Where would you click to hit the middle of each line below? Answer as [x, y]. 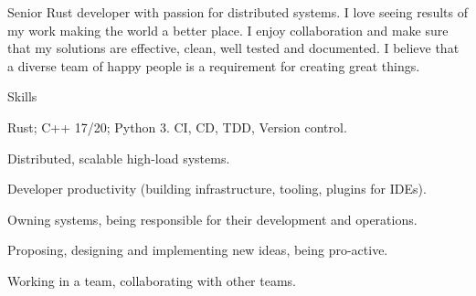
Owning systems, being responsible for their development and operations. [212, 219]
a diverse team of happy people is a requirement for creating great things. [214, 65]
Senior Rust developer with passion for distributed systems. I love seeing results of [238, 12]
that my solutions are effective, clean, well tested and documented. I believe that [233, 48]
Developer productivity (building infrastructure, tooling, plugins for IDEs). [217, 189]
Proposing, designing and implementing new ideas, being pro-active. [198, 250]
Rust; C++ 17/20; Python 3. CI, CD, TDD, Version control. [177, 127]
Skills [22, 96]
